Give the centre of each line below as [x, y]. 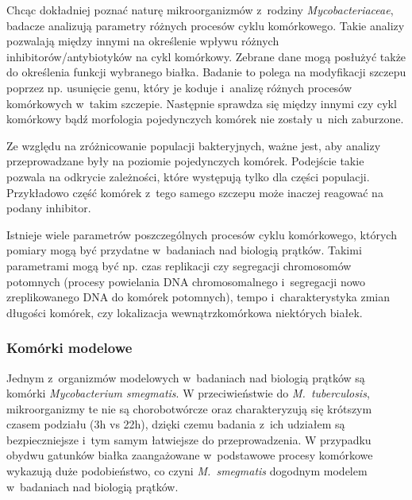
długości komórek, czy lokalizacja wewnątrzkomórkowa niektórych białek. [185, 312]
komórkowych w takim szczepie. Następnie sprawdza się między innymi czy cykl [202, 103]
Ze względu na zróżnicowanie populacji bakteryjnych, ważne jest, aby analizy [194, 145]
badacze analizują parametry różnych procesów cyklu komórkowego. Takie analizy [206, 25]
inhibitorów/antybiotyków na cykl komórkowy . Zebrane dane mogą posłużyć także [206, 56]
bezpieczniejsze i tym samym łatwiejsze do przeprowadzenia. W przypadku [189, 439]
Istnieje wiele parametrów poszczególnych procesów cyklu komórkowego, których [202, 234]
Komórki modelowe [69, 348]
